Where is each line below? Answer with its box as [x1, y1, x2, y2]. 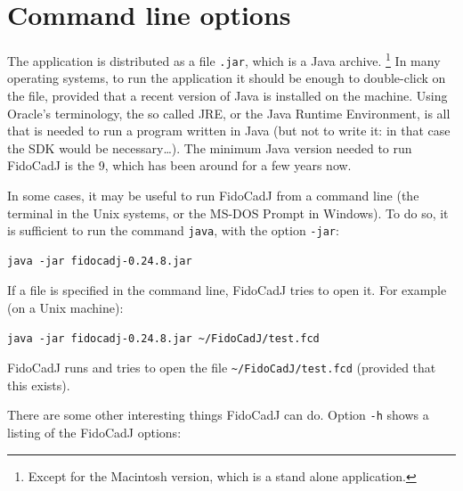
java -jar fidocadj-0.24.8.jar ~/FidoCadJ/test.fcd [7, 331, 320, 345]
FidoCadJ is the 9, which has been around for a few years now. [7, 156, 352, 175]
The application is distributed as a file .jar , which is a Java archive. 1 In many [7, 49, 441, 70]
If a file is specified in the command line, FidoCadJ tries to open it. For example [7, 281, 447, 299]
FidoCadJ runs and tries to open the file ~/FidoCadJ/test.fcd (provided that [7, 358, 436, 377]
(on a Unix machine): [7, 299, 124, 317]
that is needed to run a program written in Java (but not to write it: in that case [7, 121, 451, 140]
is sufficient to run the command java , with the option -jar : [7, 221, 339, 240]
